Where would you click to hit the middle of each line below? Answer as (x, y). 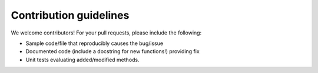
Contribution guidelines (70, 15)
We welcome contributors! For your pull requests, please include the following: (106, 33)
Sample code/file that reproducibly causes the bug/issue (95, 43)
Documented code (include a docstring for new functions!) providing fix (112, 51)
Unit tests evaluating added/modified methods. (82, 60)
